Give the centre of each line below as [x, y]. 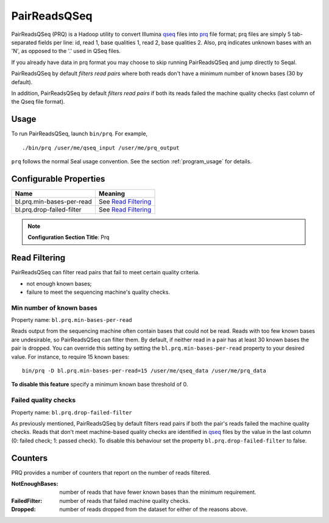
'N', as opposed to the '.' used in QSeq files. [66, 51]
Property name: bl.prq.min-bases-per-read [72, 320]
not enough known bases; [59, 283]
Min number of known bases [54, 308]
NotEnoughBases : [35, 484]
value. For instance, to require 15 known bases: [70, 357]
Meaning [111, 193]
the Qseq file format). [38, 102]
